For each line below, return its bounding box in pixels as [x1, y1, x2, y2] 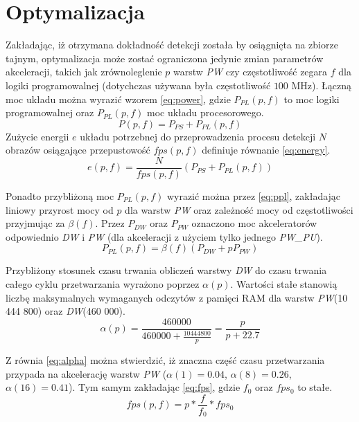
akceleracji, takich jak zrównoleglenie [6, 64, 162, 79]
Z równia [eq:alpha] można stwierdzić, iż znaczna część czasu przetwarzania [6, 352, 325, 367]
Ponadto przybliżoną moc [6, 188, 114, 203]
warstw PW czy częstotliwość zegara [173, 64, 328, 79]
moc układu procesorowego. [146, 105, 264, 120]
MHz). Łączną [291, 77, 352, 92]
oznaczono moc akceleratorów [191, 216, 317, 230]
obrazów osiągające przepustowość [6, 143, 150, 157]
